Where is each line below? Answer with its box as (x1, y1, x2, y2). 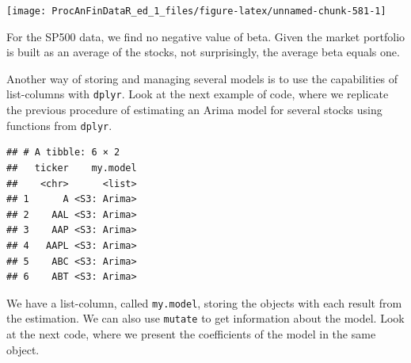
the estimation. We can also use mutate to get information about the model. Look (6, 310, 405, 327)
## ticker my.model (6, 162, 137, 174)
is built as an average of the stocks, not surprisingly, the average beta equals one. (6, 44, 400, 60)
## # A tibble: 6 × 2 (6, 147, 120, 159)
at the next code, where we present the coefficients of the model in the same (6, 326, 376, 342)
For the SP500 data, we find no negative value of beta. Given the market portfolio (6, 28, 405, 44)
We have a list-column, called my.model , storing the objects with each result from (6, 294, 402, 311)
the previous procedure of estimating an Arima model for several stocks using (6, 101, 382, 118)
